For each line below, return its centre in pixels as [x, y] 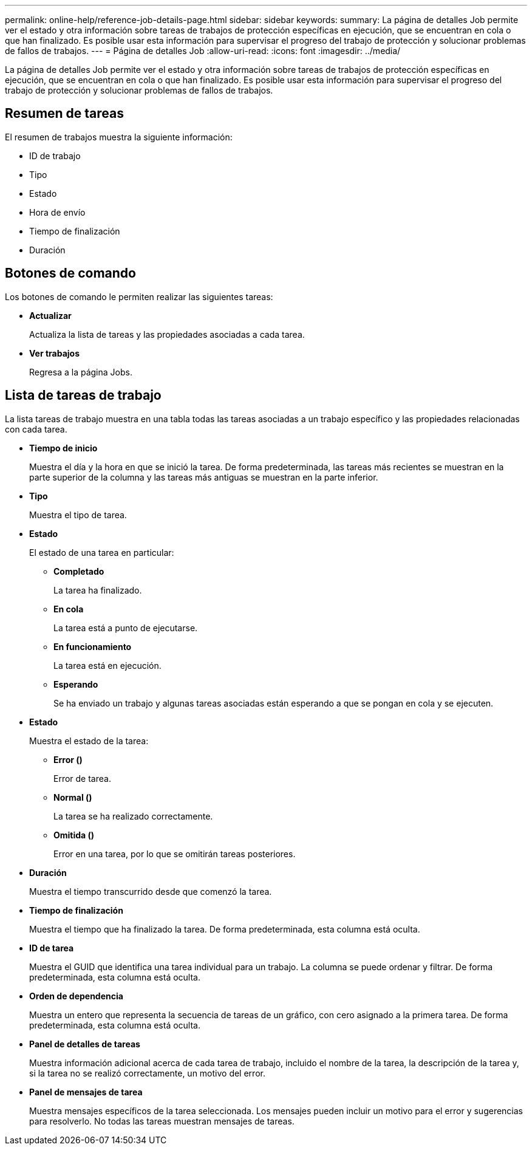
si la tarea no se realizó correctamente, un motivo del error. [147, 1073]
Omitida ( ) [74, 835]
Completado [79, 571]
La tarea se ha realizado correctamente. [133, 816]
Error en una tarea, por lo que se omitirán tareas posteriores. [175, 854]
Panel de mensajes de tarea [86, 1092]
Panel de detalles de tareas [85, 1044]
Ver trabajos [55, 353]
